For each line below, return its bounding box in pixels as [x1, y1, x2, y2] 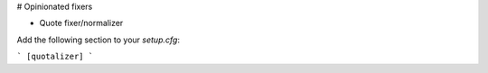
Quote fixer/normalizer [39, 18, 124, 29]
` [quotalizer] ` [16, 51, 94, 62]
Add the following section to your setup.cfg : [16, 34, 181, 45]
